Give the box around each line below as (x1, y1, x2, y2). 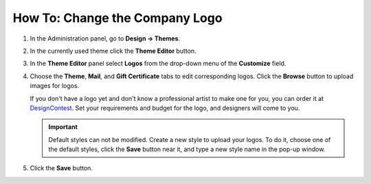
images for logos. (30, 82, 80, 90)
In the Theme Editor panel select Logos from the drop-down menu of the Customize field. (30, 59, 286, 68)
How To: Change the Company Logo (12, 10, 223, 25)
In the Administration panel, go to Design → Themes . (30, 34, 181, 43)
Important (48, 123, 78, 131)
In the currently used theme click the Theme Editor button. (30, 47, 196, 55)
